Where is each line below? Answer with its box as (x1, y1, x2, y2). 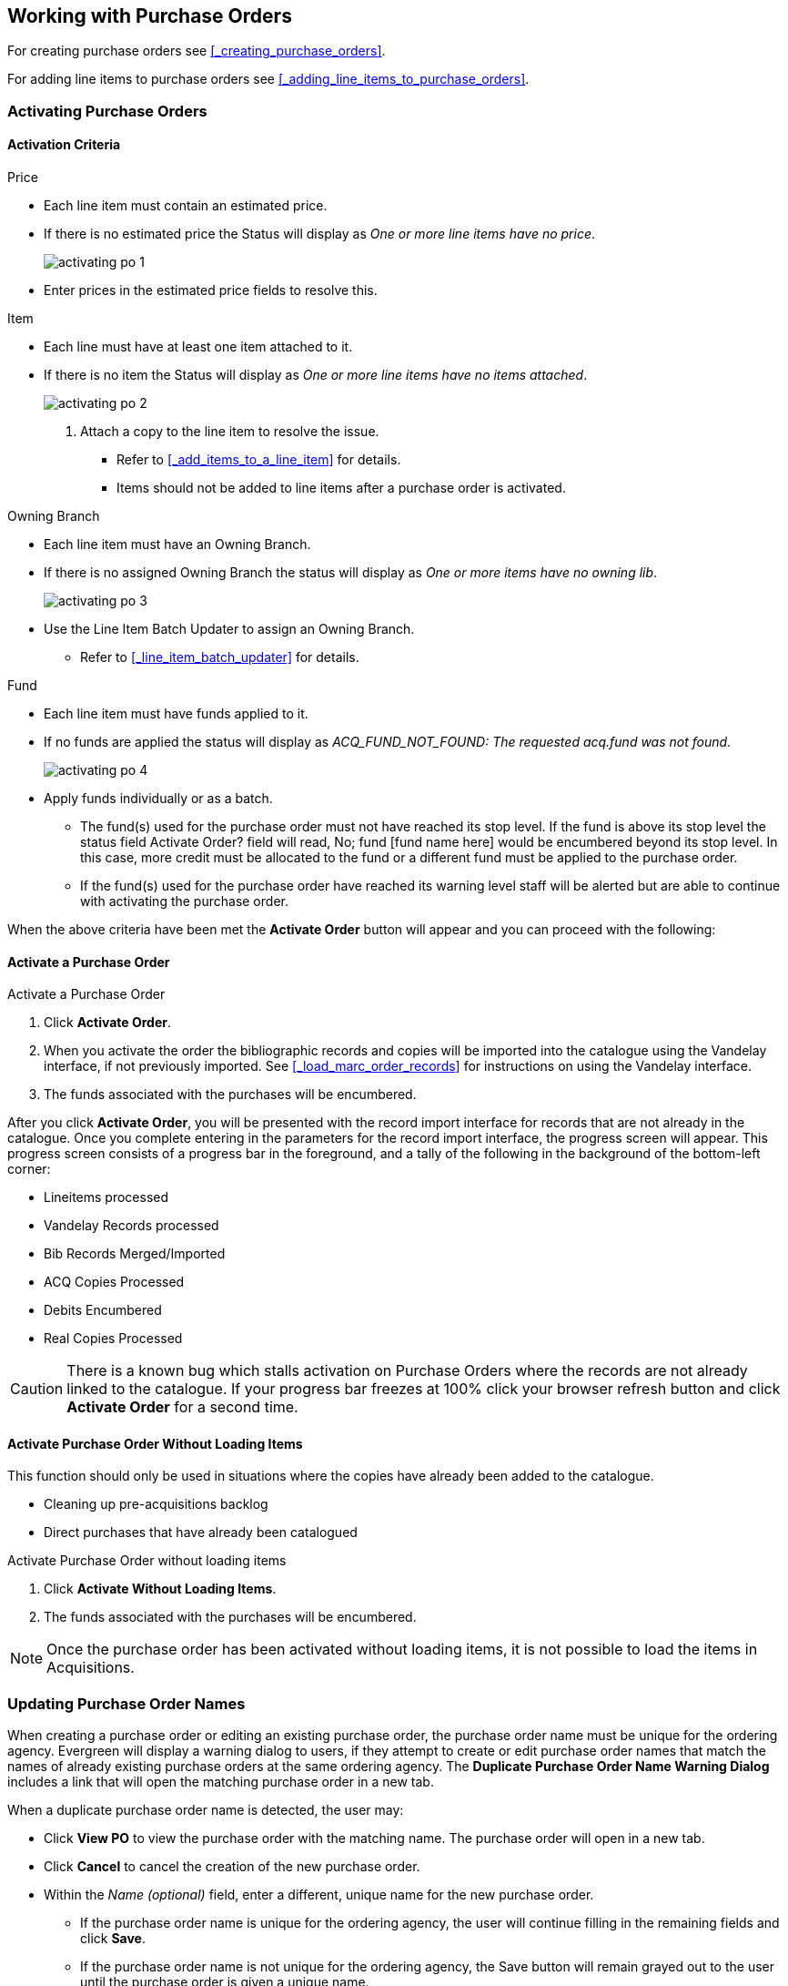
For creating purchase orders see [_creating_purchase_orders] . (7, 43, 386, 59)
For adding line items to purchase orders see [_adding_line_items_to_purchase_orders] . (7, 71, 530, 87)
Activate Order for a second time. (66, 1398, 298, 1417)
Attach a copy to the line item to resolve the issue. (80, 423, 379, 440)
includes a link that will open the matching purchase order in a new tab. (7, 1774, 434, 1790)
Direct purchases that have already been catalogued (44, 1524, 358, 1541)
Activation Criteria (7, 137, 121, 153)
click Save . (80, 1930, 146, 1947)
